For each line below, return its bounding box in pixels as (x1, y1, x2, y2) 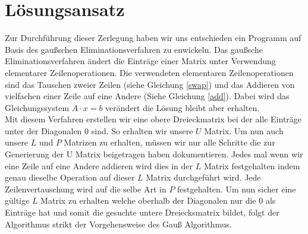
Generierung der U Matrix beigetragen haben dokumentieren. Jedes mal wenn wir (5, 148, 303, 160)
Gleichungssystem (5, 101, 70, 113)
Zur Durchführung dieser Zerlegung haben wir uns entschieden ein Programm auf (5, 31, 301, 44)
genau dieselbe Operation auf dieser (5, 171, 135, 184)
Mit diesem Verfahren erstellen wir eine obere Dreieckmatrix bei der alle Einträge (5, 113, 302, 125)
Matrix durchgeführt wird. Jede (146, 171, 261, 184)
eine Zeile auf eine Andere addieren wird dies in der (5, 159, 193, 172)
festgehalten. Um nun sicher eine (177, 182, 296, 195)
